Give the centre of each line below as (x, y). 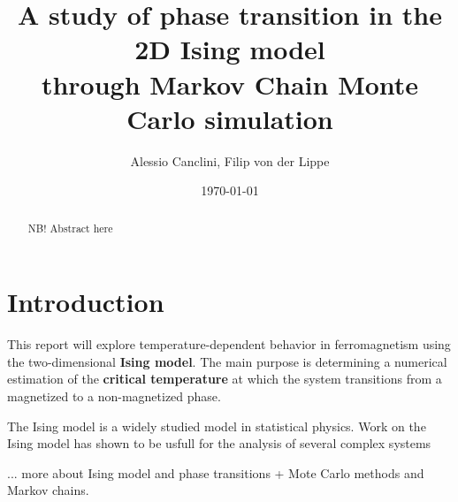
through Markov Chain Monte (230, 84)
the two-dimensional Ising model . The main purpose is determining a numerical (227, 361)
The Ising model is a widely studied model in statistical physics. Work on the (217, 426)
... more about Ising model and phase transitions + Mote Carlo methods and (216, 472)
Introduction (86, 302)
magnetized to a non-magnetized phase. (114, 396)
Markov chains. (48, 490)
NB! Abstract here (70, 228)
